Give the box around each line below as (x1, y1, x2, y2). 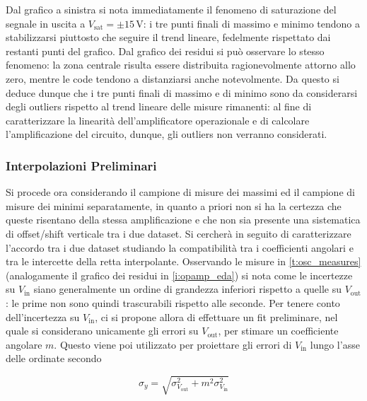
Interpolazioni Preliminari (6, 156, 157, 174)
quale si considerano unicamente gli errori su (6, 323, 199, 338)
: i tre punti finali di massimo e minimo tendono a (143, 16, 360, 30)
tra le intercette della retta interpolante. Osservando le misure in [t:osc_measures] (6, 254, 361, 269)
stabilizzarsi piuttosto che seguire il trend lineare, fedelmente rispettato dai (6, 30, 331, 45)
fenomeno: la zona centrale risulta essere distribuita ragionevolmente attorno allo (6, 57, 356, 72)
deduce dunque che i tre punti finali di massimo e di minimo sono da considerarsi (6, 85, 358, 100)
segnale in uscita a (6, 16, 86, 30)
